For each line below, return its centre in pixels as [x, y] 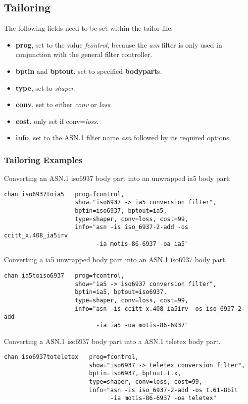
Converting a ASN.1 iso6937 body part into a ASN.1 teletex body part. [112, 341]
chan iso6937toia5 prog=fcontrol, [64, 194]
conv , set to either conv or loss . [64, 104]
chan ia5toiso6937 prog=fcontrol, [64, 275]
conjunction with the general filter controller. [84, 54]
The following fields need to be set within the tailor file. [89, 28]
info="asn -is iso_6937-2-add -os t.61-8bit [163, 390]
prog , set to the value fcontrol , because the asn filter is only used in [119, 44]
